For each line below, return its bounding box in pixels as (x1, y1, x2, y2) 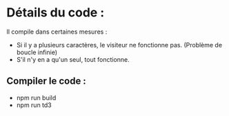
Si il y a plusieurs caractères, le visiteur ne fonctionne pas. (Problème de (16, 40, 222, 49)
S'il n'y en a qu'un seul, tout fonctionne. (16, 55, 130, 63)
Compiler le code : (6, 76, 87, 87)
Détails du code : (6, 5, 105, 21)
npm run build (16, 93, 57, 102)
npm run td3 (16, 101, 52, 109)
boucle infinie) (16, 48, 58, 56)
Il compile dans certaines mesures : (6, 27, 108, 36)
